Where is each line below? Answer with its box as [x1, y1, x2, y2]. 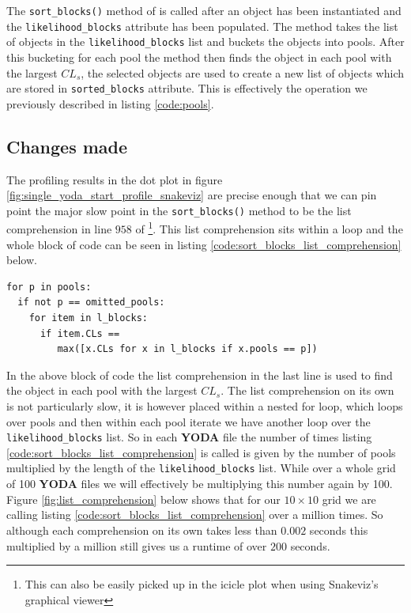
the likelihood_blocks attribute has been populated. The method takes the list [6, 17, 398, 34]
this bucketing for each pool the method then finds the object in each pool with [6, 48, 392, 65]
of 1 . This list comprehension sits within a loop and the [135, 218, 403, 237]
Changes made [6, 134, 128, 158]
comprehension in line [6, 221, 112, 237]
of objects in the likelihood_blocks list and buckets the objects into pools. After [6, 33, 405, 50]
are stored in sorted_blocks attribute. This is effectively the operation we [6, 80, 368, 96]
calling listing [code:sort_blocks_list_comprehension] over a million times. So [6, 506, 383, 523]
